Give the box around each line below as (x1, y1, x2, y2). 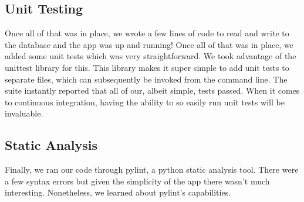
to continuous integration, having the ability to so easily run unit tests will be (5, 95, 285, 108)
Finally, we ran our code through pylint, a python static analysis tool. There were (5, 163, 299, 176)
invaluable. (5, 107, 43, 119)
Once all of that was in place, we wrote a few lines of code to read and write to (5, 27, 289, 39)
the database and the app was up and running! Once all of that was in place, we (5, 38, 293, 50)
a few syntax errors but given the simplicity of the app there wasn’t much (5, 174, 270, 187)
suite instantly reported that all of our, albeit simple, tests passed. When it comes (5, 84, 300, 97)
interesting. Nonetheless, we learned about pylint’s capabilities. (5, 186, 231, 198)
